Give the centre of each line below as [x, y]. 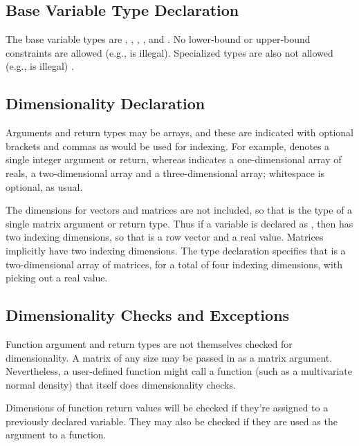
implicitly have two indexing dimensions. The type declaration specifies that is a [176, 250]
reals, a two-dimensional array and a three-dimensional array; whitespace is [165, 173]
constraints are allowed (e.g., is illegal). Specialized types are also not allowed [169, 52]
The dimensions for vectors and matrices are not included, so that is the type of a [179, 210]
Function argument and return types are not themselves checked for [149, 343]
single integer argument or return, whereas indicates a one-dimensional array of [174, 159]
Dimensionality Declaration [105, 103]
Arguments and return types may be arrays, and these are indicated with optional [180, 132]
